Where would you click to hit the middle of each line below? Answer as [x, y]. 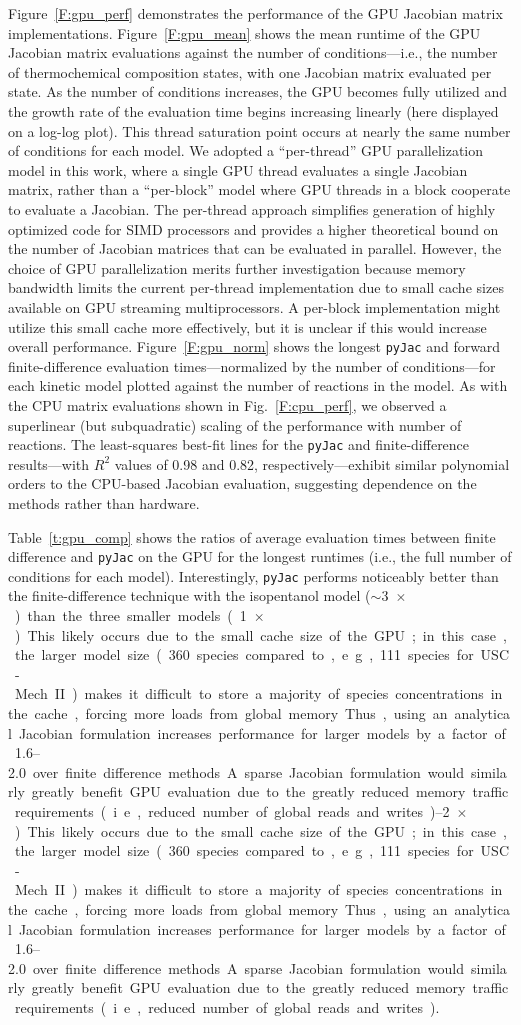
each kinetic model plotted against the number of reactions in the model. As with [258, 385]
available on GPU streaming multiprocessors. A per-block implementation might [254, 306]
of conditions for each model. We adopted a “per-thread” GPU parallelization [246, 150]
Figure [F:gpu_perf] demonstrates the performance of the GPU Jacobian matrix [255, 13]
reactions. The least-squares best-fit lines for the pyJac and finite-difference [239, 444]
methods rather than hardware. [104, 502]
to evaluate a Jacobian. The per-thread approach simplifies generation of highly [252, 208]
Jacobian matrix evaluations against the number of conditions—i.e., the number [253, 52]
